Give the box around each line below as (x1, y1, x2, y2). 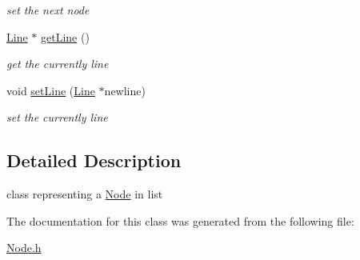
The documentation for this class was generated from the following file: (6, 212, 354, 229)
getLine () (41, 28, 90, 45)
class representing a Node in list (6, 186, 163, 202)
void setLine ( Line (6, 82, 95, 98)
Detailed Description (6, 148, 182, 173)
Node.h (6, 239, 42, 256)
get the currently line (6, 55, 109, 72)
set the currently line (6, 109, 108, 126)
